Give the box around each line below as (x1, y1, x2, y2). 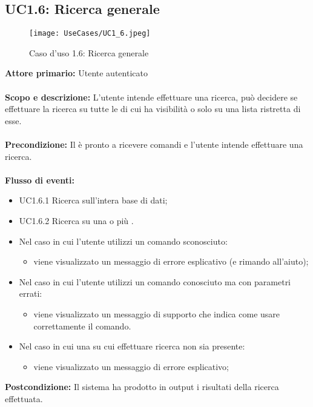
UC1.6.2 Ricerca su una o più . (19, 214, 134, 227)
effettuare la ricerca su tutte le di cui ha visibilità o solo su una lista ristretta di (5, 102, 301, 115)
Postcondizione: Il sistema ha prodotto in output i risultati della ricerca (5, 380, 279, 393)
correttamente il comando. (33, 319, 131, 332)
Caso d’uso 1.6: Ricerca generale (29, 46, 149, 59)
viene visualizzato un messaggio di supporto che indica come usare (33, 307, 280, 320)
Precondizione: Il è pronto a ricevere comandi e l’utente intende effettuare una (5, 138, 303, 151)
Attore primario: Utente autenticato (5, 67, 148, 79)
